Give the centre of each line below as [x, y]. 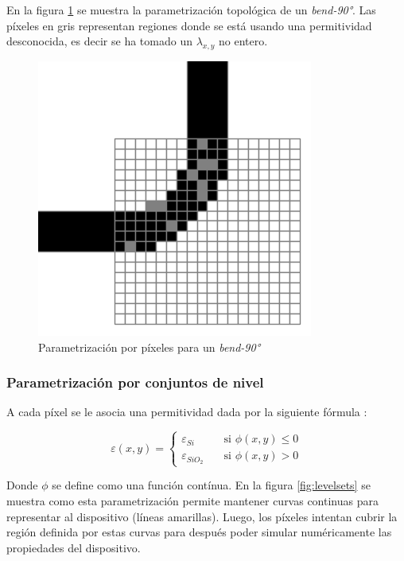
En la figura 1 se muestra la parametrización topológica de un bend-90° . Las [191, 10]
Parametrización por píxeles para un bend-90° [150, 347]
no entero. [243, 41]
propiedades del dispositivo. [74, 547]
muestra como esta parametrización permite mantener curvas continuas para [192, 501]
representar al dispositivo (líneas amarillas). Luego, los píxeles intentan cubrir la [202, 516]
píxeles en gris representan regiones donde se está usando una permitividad [189, 25]
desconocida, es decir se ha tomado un [99, 41]
